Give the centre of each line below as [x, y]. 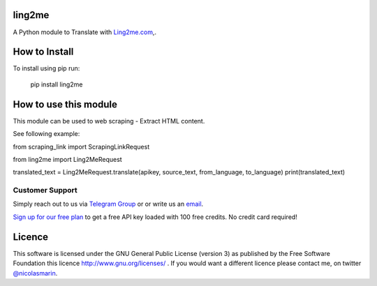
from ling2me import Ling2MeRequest [67, 159]
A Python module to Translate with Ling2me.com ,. [85, 32]
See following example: [46, 134]
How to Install [43, 52]
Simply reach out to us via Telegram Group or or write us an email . [108, 204]
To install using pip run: [46, 68]
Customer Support [45, 190]
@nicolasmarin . [35, 273]
